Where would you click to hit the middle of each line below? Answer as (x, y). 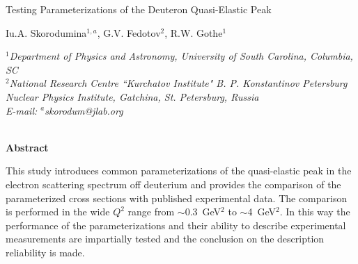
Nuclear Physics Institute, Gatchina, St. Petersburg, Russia (132, 96)
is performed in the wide (58, 212)
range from (151, 212)
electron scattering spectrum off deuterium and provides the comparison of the (173, 184)
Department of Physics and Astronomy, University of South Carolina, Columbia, (181, 56)
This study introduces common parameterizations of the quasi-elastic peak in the (179, 171)
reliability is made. (45, 252)
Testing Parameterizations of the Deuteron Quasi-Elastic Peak (139, 9)
